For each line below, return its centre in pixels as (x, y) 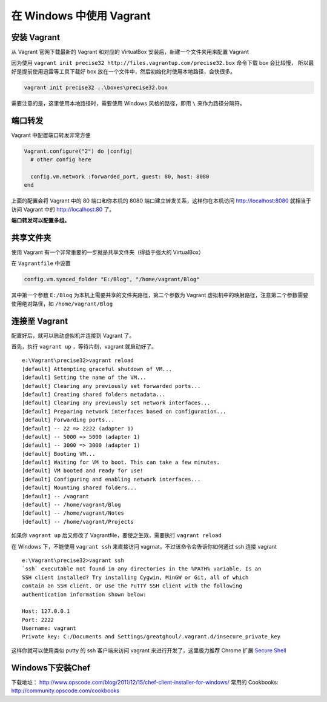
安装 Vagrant (36, 37)
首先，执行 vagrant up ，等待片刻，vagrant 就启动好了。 (84, 346)
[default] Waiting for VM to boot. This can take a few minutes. (121, 463)
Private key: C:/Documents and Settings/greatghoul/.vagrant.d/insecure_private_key (151, 637)
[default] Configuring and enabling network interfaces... (111, 479)
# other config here (61, 160)
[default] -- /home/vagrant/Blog (71, 505)
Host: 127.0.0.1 (46, 611)
